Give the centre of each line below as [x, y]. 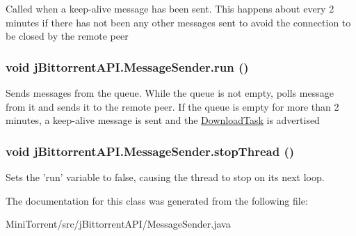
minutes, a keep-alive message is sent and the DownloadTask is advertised [163, 120]
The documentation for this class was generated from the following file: [157, 200]
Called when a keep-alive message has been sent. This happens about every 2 [170, 8]
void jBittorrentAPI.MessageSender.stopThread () [150, 151]
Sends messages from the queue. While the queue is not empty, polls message [170, 93]
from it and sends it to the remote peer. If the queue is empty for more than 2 [172, 106]
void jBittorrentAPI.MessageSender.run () [127, 66]
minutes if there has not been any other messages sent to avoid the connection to [178, 22]
